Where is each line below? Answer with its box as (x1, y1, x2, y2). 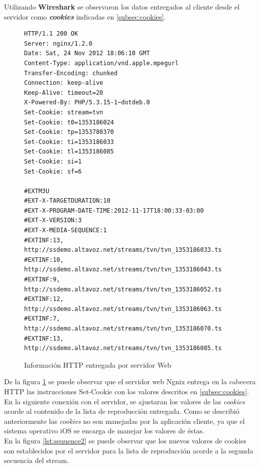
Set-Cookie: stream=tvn (24, 108, 103, 116)
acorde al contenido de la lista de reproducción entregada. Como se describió (4, 406, 240, 416)
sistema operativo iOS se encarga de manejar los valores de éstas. (4, 425, 205, 436)
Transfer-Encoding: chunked (24, 69, 118, 77)
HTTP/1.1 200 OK (24, 30, 78, 38)
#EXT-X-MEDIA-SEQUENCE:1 (24, 227, 107, 234)
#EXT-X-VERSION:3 (24, 217, 82, 224)
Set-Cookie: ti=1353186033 (24, 138, 114, 145)
